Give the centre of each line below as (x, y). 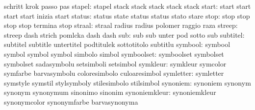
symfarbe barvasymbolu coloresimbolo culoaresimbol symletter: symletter (114, 73)
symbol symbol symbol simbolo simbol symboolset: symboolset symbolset (114, 54)
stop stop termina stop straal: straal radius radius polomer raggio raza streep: (121, 25)
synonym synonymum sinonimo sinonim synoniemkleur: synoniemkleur (110, 92)
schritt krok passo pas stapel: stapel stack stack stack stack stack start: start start (127, 6)
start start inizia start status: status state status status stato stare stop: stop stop (127, 15)
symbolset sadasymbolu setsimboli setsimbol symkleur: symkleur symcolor (115, 63)
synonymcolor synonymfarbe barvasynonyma (71, 101)
